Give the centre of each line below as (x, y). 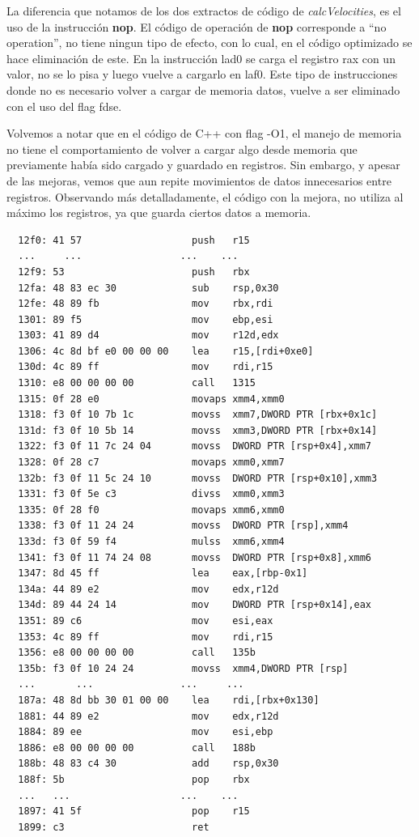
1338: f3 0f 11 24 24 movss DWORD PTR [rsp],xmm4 (183, 526)
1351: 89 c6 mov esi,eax (146, 620)
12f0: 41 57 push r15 (134, 240)
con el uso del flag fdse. (64, 106)
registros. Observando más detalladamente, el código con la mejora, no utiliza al (205, 196)
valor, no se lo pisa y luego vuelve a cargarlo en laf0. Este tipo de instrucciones (202, 74)
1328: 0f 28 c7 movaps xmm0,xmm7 (151, 463)
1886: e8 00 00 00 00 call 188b (137, 748)
